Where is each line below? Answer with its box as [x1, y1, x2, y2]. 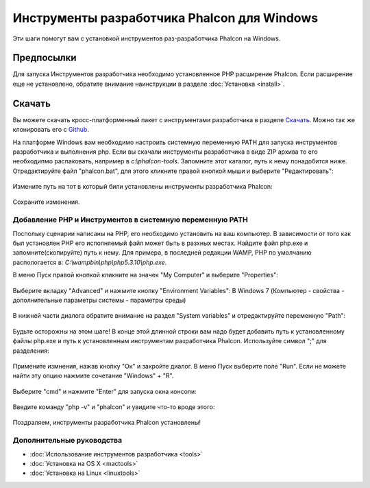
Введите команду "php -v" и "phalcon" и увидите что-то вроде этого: [12, 403, 215, 411]
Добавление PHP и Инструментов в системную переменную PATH [12, 215, 248, 224]
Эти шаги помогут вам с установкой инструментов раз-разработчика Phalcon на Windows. [12, 34, 281, 43]
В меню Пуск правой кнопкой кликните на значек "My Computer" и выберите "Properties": [12, 271, 278, 279]
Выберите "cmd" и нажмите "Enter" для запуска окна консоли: [12, 387, 197, 395]
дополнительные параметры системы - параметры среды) [12, 296, 186, 304]
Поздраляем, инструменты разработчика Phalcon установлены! [12, 419, 201, 427]
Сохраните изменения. [12, 198, 80, 206]
